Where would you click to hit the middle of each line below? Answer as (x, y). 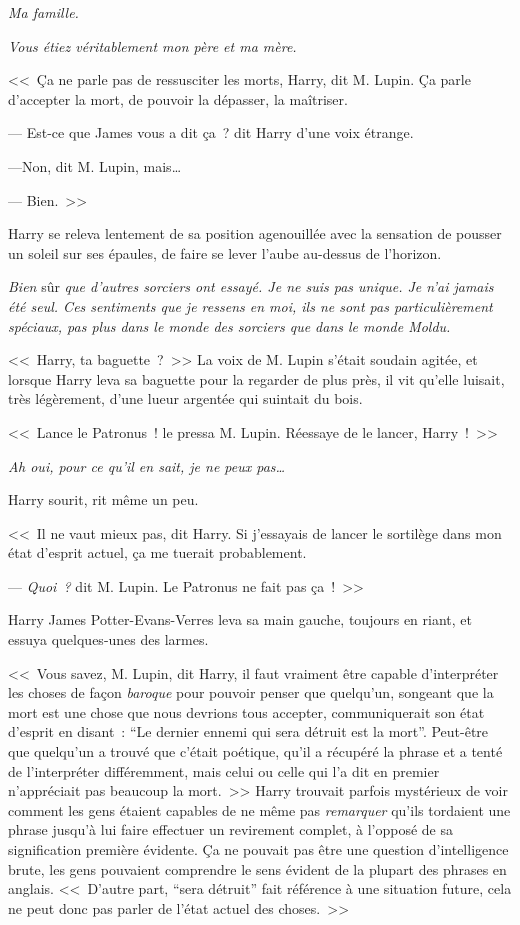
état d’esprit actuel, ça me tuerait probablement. (157, 552)
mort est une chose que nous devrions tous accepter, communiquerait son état (246, 711)
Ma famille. (43, 12)
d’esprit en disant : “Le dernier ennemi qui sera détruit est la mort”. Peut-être (248, 731)
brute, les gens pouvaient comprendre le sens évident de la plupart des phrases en (257, 868)
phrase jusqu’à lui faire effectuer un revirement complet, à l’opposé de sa (230, 829)
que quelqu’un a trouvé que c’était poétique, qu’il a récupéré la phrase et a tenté (255, 751)
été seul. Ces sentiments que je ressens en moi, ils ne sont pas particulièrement (250, 305)
